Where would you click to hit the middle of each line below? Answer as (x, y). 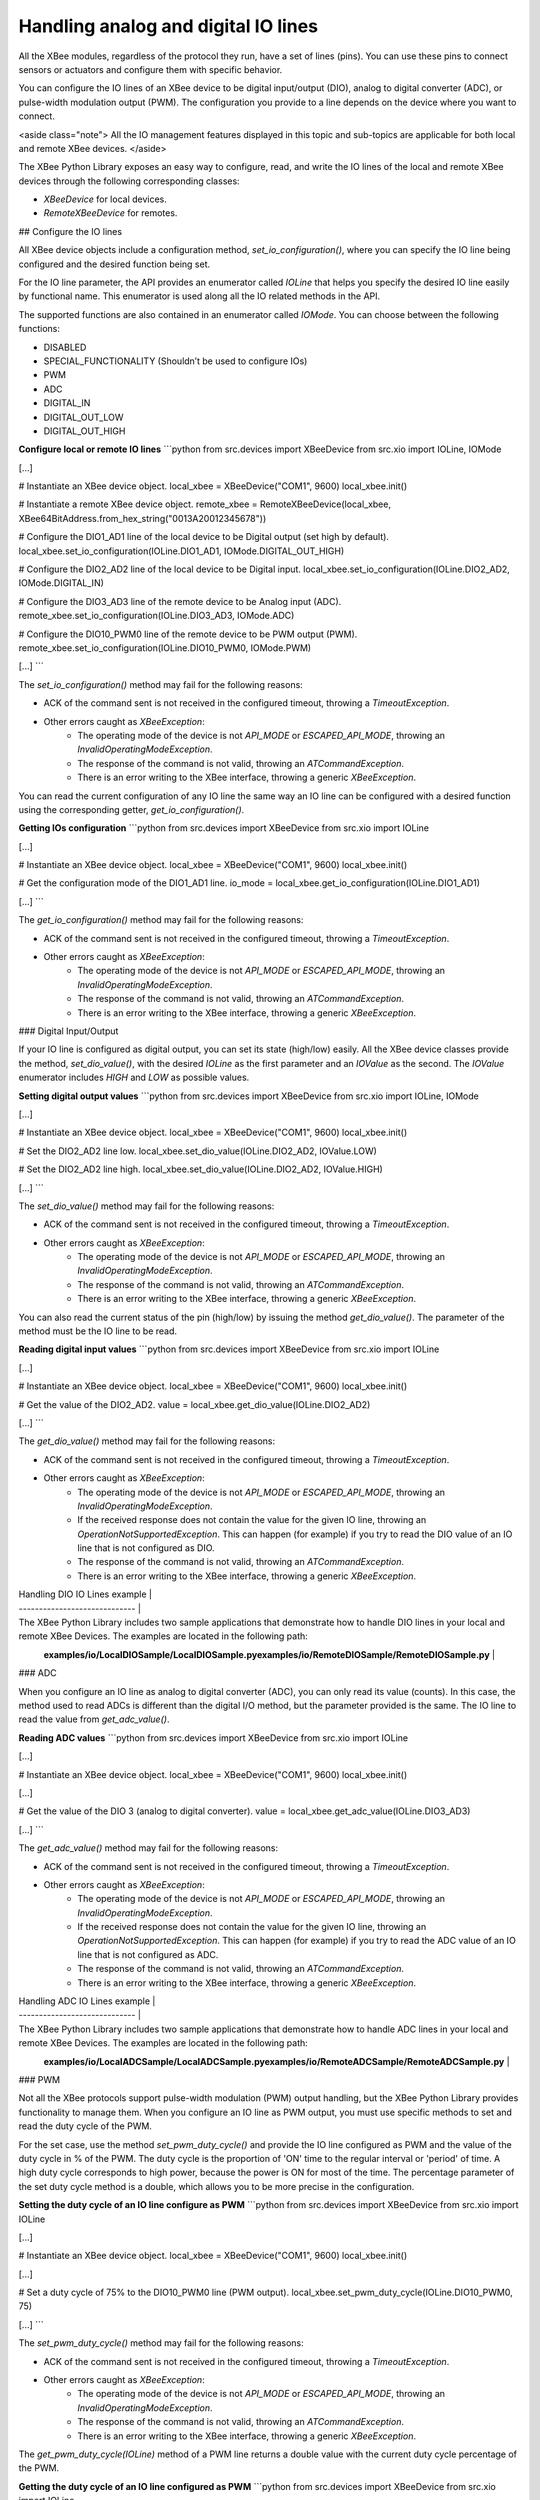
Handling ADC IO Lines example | (87, 2001)
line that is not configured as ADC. (148, 1954)
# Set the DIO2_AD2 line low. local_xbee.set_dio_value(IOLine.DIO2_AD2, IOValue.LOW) (197, 1151)
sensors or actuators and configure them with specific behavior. (150, 69)
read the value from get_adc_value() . (94, 1719)
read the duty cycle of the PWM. (85, 2126)
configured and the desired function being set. (114, 264)
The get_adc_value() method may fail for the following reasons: (148, 1848)
